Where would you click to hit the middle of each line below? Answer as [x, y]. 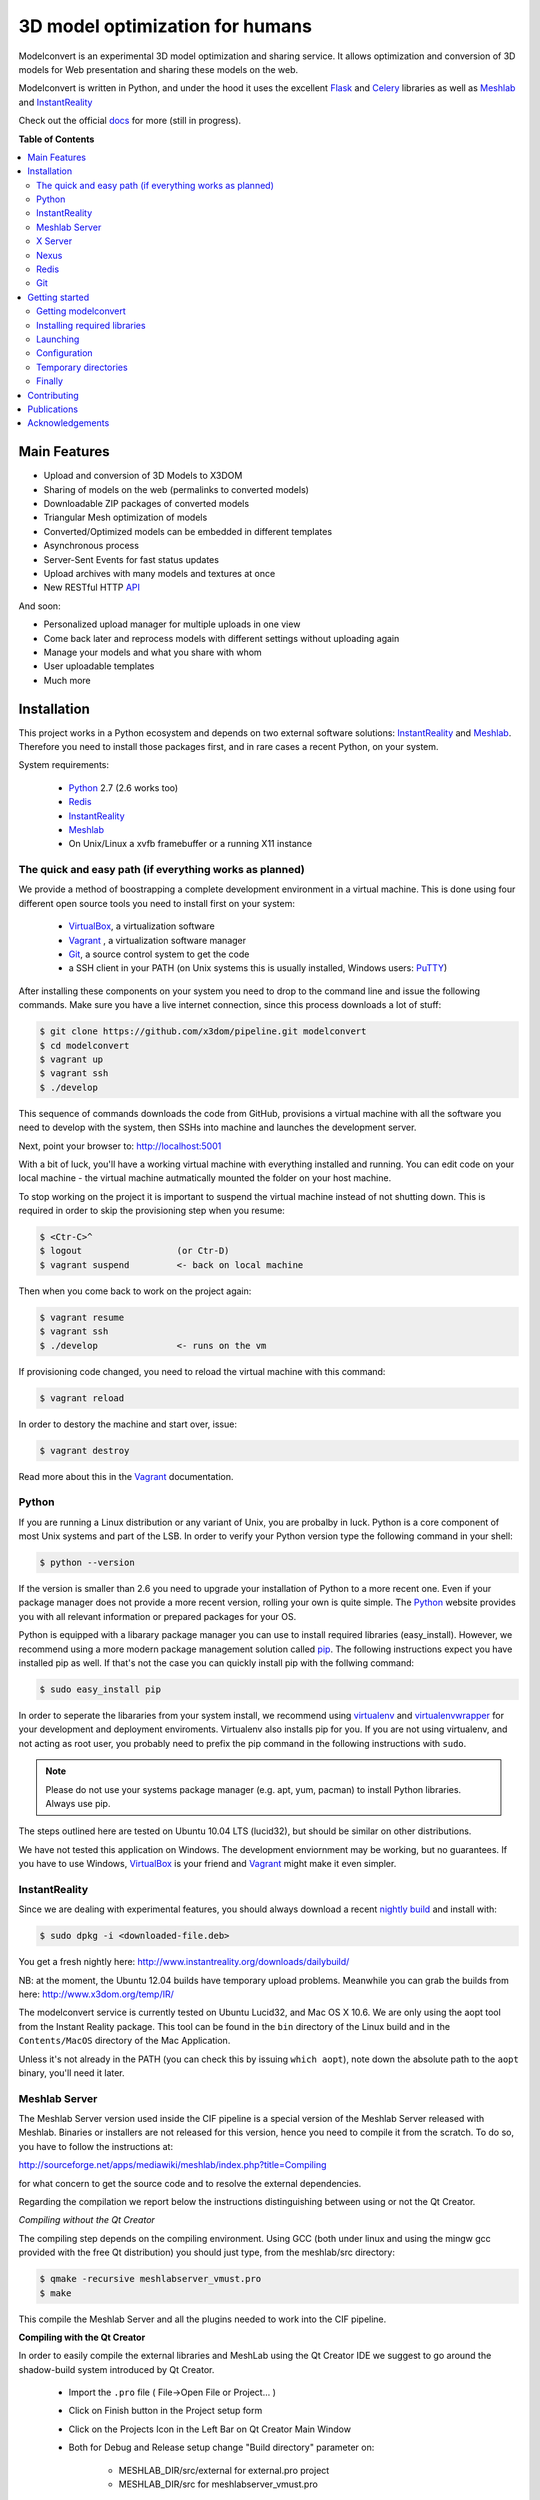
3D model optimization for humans [165, 26]
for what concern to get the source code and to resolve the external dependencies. [190, 2183]
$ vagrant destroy [84, 1450]
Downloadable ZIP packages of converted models [146, 503]
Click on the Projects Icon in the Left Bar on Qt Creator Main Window [210, 2429]
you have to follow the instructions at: [96, 2146]
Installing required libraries [91, 325]
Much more [67, 680]
